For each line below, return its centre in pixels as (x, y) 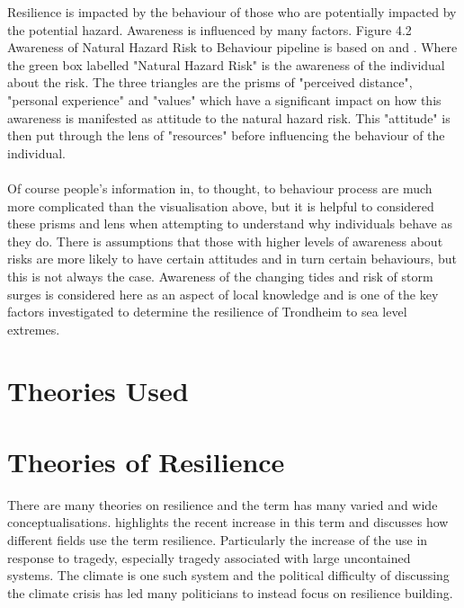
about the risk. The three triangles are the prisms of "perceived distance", (210, 82)
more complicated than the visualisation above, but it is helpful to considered (221, 206)
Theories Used (98, 391)
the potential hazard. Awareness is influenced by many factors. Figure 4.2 (210, 29)
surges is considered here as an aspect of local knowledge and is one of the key (223, 294)
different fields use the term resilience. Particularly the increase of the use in (218, 539)
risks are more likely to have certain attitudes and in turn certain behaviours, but (232, 259)
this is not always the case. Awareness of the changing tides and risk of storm (220, 276)
